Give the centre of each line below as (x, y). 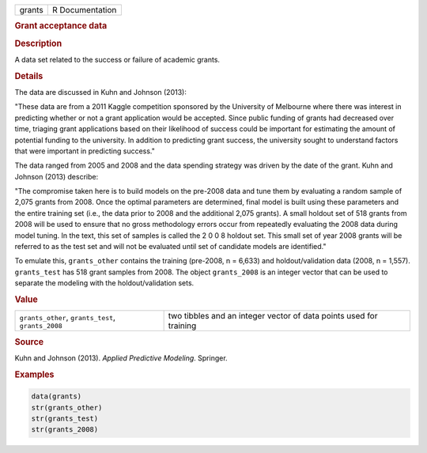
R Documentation (85, 10)
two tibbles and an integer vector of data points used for (273, 316)
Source (29, 342)
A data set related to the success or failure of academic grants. (117, 59)
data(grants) (57, 396)
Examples (34, 374)
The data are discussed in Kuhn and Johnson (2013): (101, 92)
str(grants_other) (67, 408)
